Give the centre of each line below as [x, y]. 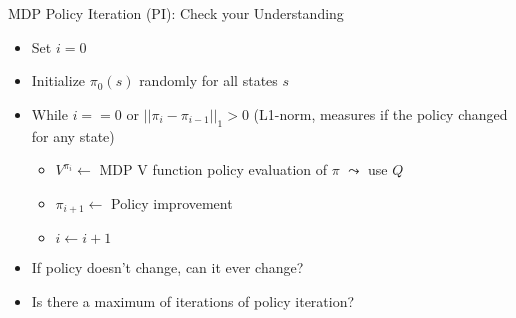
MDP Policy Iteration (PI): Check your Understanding [176, 13]
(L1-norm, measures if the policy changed [380, 113]
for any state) [73, 135]
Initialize [58, 80]
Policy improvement [172, 202]
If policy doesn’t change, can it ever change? [167, 267]
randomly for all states [208, 80]
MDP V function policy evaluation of [213, 169]
